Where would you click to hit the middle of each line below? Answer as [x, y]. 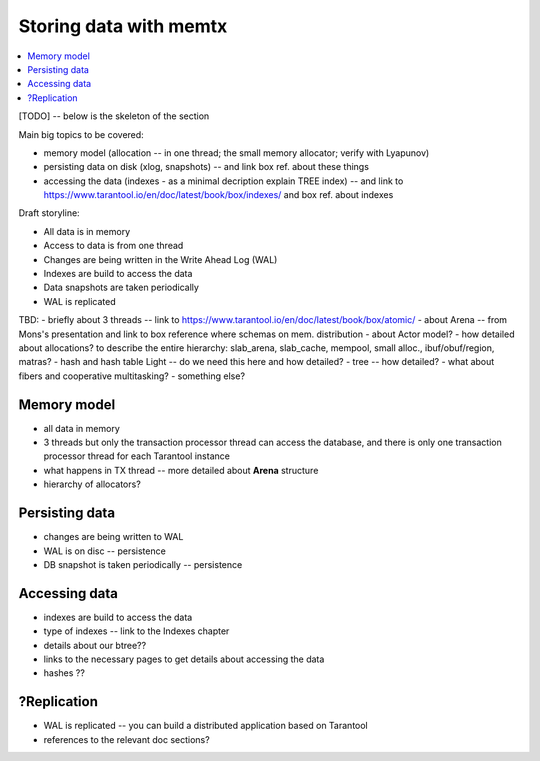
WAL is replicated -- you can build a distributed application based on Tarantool [206, 726]
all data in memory [81, 428]
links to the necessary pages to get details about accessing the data [184, 659]
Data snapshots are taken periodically [121, 287]
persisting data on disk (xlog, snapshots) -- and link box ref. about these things [206, 167]
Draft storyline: [49, 213]
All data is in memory [87, 231]
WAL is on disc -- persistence [105, 551]
